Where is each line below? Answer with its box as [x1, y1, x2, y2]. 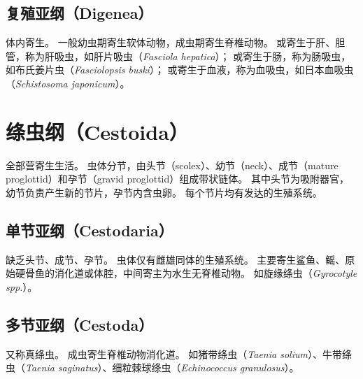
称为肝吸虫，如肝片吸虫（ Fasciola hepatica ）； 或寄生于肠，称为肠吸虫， [24, 48, 351, 63]
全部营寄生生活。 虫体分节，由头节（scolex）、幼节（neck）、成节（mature [6, 157, 339, 172]
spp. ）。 [6, 279, 38, 294]
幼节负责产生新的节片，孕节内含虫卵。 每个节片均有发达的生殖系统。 [6, 185, 322, 199]
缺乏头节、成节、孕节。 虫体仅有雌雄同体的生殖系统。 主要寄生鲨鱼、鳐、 [6, 252, 346, 266]
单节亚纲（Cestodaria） [6, 219, 173, 241]
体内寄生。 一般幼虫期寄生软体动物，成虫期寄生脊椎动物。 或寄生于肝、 [6, 35, 336, 50]
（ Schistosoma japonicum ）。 [6, 76, 130, 90]
